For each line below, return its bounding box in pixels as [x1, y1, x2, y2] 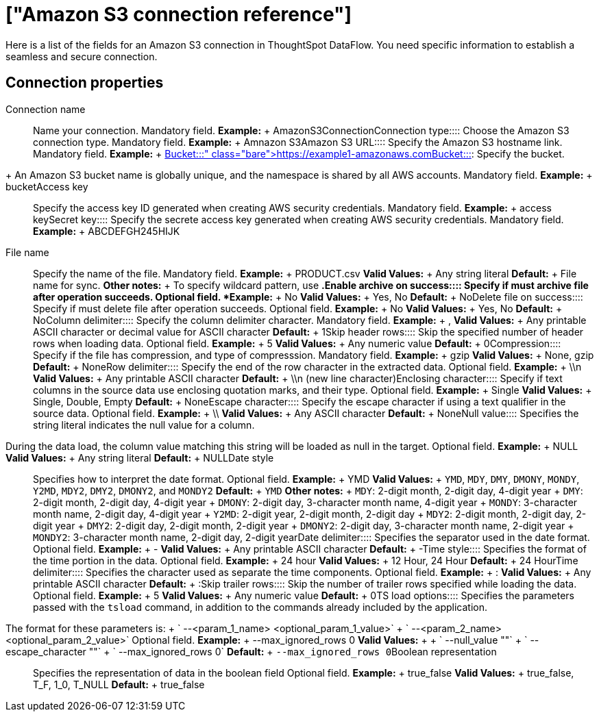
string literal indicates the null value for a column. [33, 418, 255, 431]
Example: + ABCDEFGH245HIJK [33, 225, 180, 237]
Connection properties [5, 74, 164, 92]
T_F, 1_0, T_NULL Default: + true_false [33, 678, 205, 690]
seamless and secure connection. [5, 50, 158, 62]
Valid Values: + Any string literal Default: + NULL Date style [5, 451, 274, 464]
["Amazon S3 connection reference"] [5, 3, 352, 26]
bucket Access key [5, 180, 88, 192]
